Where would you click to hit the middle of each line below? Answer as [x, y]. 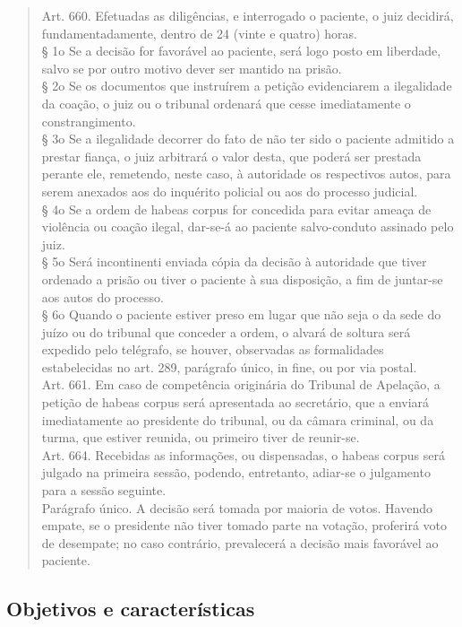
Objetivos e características [131, 609]
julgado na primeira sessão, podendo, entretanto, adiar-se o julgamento [236, 472]
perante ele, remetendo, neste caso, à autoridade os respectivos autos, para [246, 174]
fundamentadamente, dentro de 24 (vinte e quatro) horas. [199, 33]
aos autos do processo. [103, 296]
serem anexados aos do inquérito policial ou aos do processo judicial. [230, 191]
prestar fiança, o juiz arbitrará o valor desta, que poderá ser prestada [231, 156]
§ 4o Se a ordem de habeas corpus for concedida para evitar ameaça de [236, 209]
